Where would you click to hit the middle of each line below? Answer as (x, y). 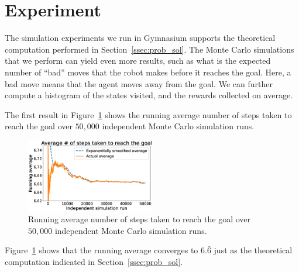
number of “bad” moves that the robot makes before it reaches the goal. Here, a (148, 72)
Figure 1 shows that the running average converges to (102, 250)
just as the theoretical (253, 250)
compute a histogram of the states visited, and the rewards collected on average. (149, 95)
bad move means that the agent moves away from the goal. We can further (139, 83)
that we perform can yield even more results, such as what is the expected (138, 61)
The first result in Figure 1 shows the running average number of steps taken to (148, 114)
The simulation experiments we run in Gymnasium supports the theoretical (140, 38)
